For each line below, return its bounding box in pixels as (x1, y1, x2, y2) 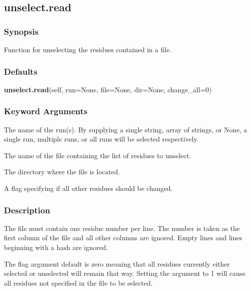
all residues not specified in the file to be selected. (4, 277, 153, 288)
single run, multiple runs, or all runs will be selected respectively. (4, 134, 199, 144)
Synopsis (4, 25, 39, 37)
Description (4, 204, 50, 216)
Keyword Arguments (4, 105, 88, 117)
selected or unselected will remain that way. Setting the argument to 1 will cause (4, 268, 246, 278)
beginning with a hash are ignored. (4, 242, 108, 252)
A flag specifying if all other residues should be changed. (4, 183, 173, 193)
